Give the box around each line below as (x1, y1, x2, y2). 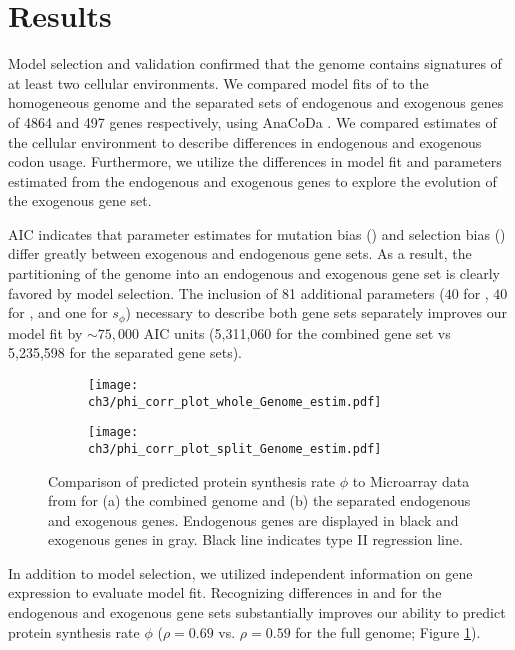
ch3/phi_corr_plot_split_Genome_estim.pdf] (88, 441, 382, 456)
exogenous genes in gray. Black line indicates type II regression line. (48, 529, 463, 550)
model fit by (8, 322, 83, 343)
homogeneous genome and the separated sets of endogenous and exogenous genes (8, 92, 504, 113)
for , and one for (8, 302, 108, 323)
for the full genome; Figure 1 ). (295, 621, 481, 642)
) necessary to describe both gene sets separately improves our (125, 302, 507, 323)
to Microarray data (352, 470, 470, 491)
